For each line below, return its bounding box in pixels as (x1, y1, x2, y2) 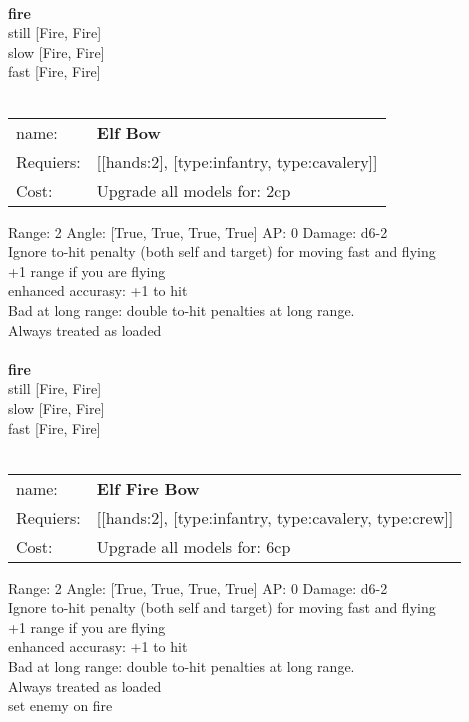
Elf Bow (96, 120, 161, 144)
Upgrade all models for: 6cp (96, 534, 291, 558)
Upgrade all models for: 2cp (96, 178, 291, 202)
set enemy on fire (8, 695, 113, 716)
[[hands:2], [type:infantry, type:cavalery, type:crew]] (96, 505, 454, 529)
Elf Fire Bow (96, 476, 200, 500)
